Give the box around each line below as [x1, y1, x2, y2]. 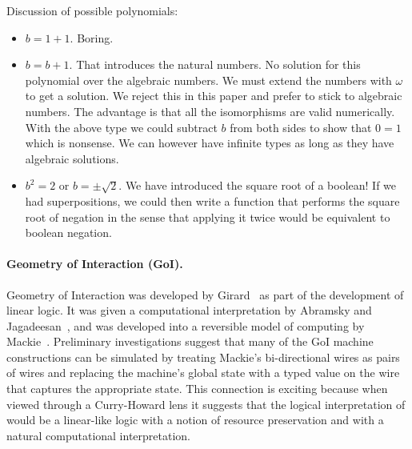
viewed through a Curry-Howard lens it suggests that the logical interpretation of [6, 395, 406, 412]
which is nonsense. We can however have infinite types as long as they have [25, 134, 394, 151]
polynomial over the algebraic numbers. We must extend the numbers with [25, 71, 392, 88]
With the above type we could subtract [25, 118, 218, 135]
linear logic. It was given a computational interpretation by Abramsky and [6, 302, 372, 319]
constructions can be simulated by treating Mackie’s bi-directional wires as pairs [6, 348, 400, 365]
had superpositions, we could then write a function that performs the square [25, 192, 400, 209]
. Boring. [70, 29, 114, 46]
